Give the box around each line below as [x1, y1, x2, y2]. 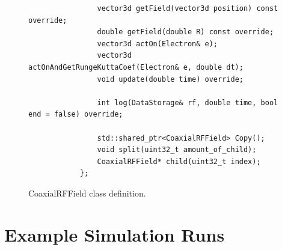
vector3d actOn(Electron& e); [97, 39, 218, 48]
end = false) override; [28, 110, 123, 119]
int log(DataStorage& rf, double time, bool [97, 98, 278, 107]
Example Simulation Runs [4, 222, 225, 246]
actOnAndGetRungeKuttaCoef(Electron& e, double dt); [28, 62, 244, 72]
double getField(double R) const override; [97, 28, 274, 37]
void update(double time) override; [97, 75, 244, 84]
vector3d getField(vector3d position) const [97, 4, 278, 13]
